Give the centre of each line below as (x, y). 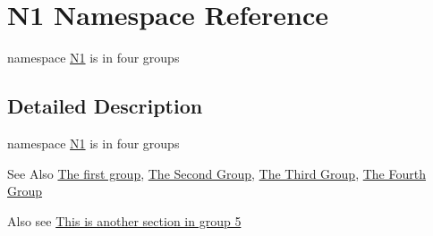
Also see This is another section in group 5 (124, 220)
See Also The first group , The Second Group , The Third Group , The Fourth (216, 173)
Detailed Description (105, 106)
